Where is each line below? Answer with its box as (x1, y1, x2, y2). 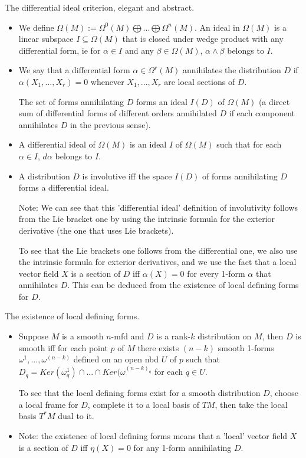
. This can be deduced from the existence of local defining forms (67, 279, 299, 291)
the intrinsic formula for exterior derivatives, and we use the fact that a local (18, 256, 297, 268)
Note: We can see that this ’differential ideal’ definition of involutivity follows (18, 201, 298, 213)
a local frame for (18, 398, 78, 410)
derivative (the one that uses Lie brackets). (18, 224, 174, 236)
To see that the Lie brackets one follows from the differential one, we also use (18, 244, 298, 256)
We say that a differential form (18, 64, 130, 76)
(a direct (258, 95, 290, 107)
